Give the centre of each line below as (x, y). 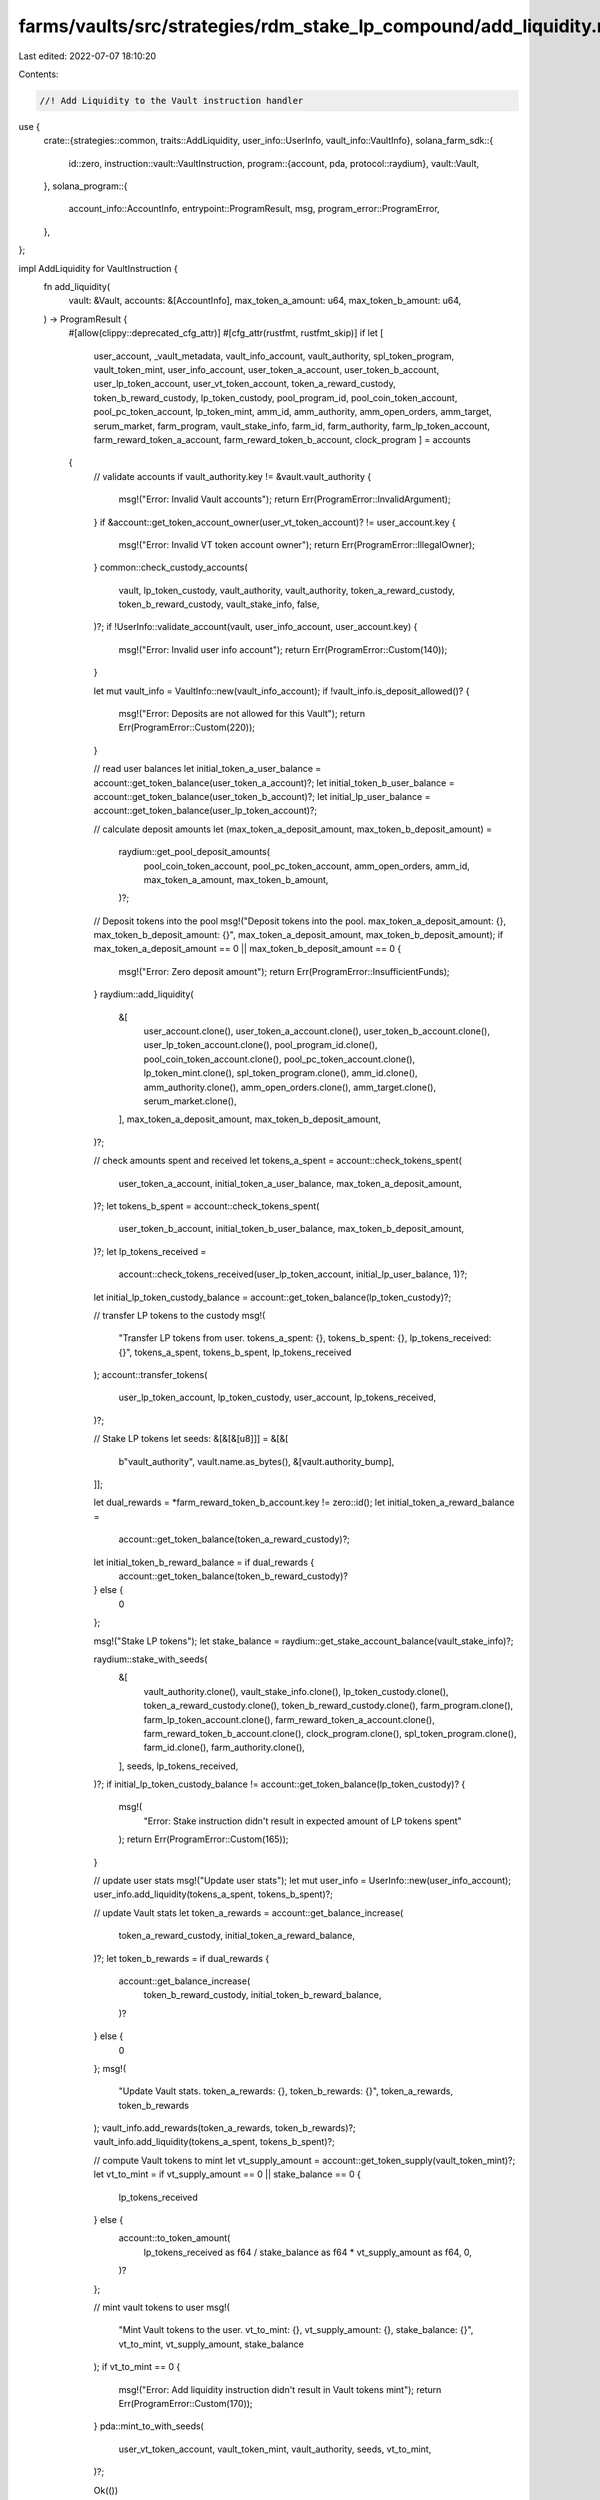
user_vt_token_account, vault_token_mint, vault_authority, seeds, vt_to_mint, (275, 2449)
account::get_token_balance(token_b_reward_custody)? (233, 1576)
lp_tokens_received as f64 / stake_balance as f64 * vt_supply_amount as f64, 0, (307, 2252)
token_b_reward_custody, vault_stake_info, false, (219, 604)
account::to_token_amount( (174, 2238)
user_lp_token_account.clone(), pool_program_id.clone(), (261, 1045)
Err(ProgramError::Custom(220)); (186, 727)
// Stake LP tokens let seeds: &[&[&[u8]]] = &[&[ (191, 1439)
